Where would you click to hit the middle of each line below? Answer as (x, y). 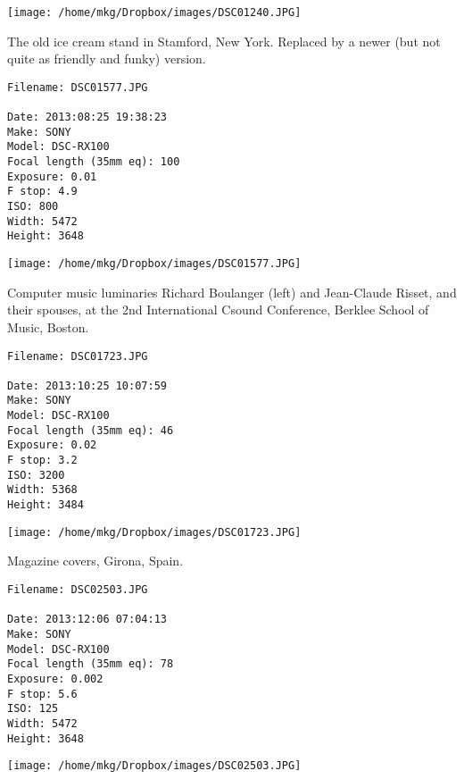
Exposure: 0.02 (52, 445)
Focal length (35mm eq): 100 (94, 162)
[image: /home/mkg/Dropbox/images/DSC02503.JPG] (154, 766)
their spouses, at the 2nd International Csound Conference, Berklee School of (218, 310)
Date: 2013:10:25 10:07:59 (87, 385)
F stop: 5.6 (42, 694)
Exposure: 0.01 (52, 176)
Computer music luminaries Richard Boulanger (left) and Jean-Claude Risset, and (232, 292)
